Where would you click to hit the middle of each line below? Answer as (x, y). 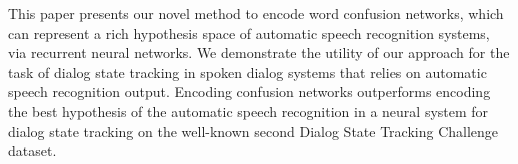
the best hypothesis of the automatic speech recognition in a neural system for (248, 110)
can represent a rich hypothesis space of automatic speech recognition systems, (249, 32)
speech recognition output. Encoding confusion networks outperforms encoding (249, 91)
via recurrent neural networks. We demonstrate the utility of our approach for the (259, 52)
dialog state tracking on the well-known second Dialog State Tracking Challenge (253, 130)
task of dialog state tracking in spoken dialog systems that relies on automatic (247, 71)
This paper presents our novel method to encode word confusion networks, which (256, 13)
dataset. (32, 150)
